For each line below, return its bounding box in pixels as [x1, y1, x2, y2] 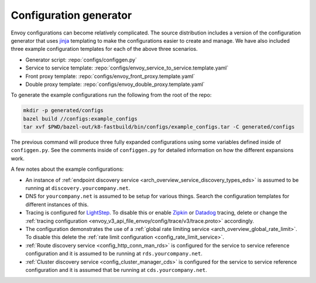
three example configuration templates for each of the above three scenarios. [11, 46, 198, 53]
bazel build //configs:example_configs [23, 115, 138, 122]
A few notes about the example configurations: [11, 165, 124, 172]
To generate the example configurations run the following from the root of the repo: [11, 91, 212, 99]
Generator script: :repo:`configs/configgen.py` [25, 56, 138, 63]
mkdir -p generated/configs [23, 107, 104, 114]
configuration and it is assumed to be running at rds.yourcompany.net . [25, 250, 203, 257]
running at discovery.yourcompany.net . [25, 184, 130, 191]
